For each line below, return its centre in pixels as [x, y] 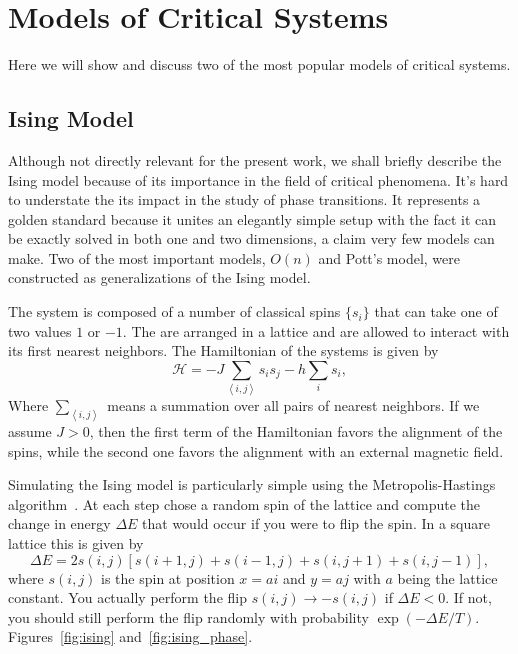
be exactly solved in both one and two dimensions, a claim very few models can [251, 238]
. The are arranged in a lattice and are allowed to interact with [316, 330]
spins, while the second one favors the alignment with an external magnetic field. [256, 450]
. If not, [468, 597]
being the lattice [447, 577]
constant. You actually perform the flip [127, 597]
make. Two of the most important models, [137, 257]
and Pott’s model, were [389, 257]
